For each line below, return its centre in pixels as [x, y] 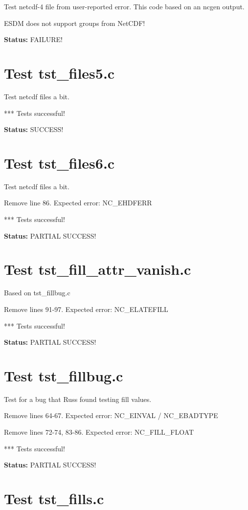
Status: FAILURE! [33, 39]
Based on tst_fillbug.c [37, 293]
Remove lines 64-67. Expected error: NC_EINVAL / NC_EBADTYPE [111, 415]
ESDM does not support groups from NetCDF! [75, 23]
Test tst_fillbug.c [64, 375]
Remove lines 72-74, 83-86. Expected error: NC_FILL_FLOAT [99, 432]
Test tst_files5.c [59, 73]
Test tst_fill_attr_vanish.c [98, 269]
